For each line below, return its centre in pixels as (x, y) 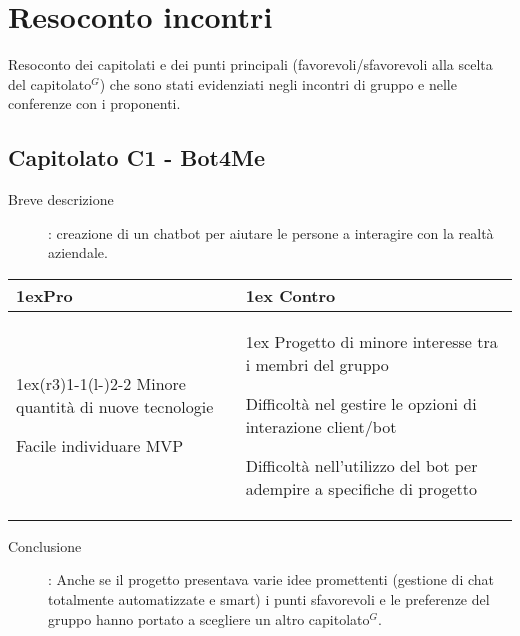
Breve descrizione (61, 199)
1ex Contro (290, 295)
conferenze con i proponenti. (94, 103)
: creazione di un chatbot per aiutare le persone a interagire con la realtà (271, 232)
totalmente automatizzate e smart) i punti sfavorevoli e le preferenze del (269, 599)
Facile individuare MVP (100, 446)
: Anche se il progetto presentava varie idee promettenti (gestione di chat (271, 579)
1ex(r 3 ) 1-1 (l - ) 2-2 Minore (101, 384)
